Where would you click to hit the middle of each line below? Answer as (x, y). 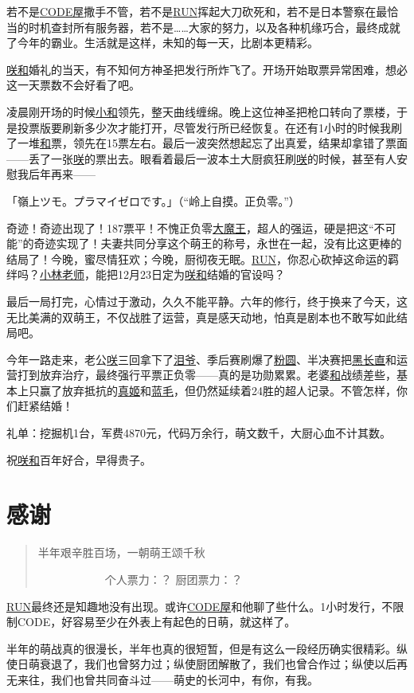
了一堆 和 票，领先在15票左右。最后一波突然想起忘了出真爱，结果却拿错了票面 (207, 143)
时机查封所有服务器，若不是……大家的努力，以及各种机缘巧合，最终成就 (214, 27)
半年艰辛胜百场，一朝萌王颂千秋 (121, 552)
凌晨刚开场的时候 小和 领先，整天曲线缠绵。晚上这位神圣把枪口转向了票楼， (201, 111)
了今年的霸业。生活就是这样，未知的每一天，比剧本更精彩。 (162, 43)
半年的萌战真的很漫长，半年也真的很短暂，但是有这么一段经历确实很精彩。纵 (207, 648)
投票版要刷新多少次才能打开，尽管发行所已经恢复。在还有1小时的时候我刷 (209, 127)
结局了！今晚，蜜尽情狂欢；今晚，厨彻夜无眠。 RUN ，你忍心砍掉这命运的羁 (203, 258)
